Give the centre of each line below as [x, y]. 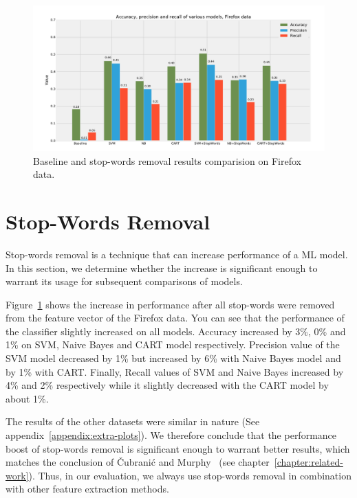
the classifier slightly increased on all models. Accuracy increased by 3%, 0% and [176, 331]
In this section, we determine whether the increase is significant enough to [162, 268]
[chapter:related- [309, 462]
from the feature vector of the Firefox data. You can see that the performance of [175, 318]
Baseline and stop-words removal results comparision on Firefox [167, 160]
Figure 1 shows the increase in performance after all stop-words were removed [170, 304]
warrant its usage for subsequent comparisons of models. [124, 281]
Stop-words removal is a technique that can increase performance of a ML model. [177, 254]
